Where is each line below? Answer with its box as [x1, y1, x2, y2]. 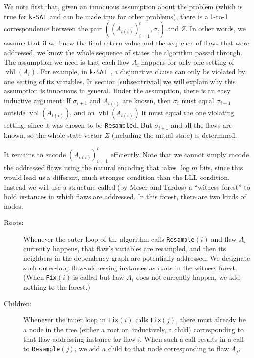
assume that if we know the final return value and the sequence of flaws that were [4, 38, 249, 48]
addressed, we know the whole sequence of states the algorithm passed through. [4, 47, 243, 57]
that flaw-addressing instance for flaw [23, 334, 136, 344]
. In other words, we [185, 23, 246, 34]
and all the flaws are [171, 120, 232, 130]
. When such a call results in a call [140, 334, 244, 344]
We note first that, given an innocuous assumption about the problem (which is [4, 1, 243, 11]
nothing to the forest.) [23, 282, 90, 292]
